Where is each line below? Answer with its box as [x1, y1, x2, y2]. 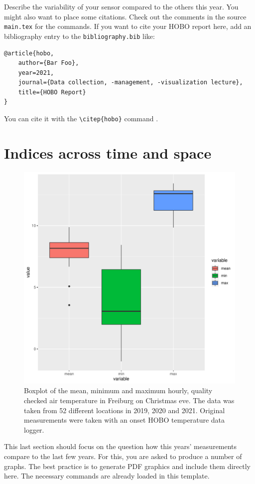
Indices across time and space [4, 142, 212, 163]
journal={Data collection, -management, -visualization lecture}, [18, 79, 243, 86]
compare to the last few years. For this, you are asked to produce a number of [4, 451, 242, 461]
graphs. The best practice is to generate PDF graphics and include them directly [4, 461, 251, 471]
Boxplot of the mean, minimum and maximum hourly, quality [24, 385, 213, 396]
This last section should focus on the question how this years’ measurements [4, 441, 237, 452]
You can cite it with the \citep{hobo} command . [4, 113, 158, 124]
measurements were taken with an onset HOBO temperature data [24, 415, 225, 425]
